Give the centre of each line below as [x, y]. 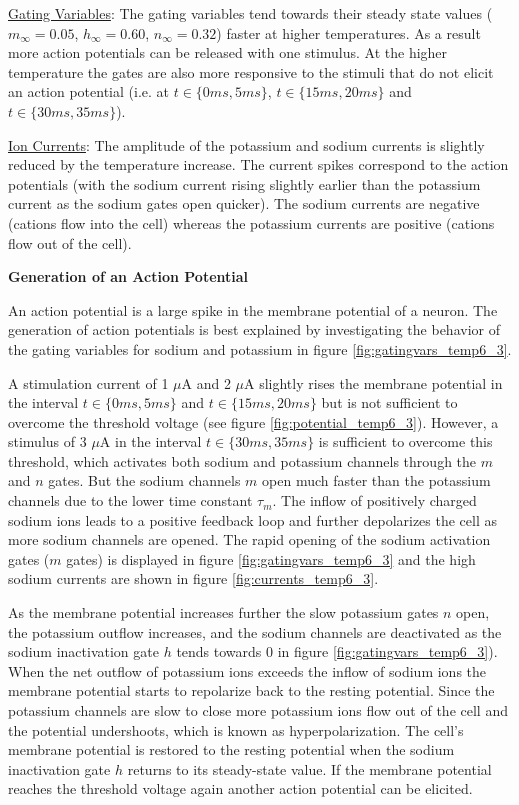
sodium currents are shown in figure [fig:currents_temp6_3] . [193, 578]
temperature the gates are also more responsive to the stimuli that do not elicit [251, 71]
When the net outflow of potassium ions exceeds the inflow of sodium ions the [247, 670]
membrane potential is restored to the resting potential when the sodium [231, 749]
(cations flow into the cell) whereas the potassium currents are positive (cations [251, 222]
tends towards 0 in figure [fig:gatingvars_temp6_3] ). [337, 651]
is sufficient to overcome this [405, 441]
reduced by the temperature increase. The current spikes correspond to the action [258, 164]
